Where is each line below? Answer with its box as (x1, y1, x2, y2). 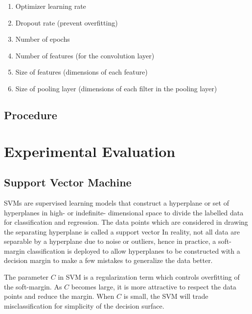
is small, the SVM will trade (123, 291, 208, 301)
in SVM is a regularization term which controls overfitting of (58, 272, 240, 282)
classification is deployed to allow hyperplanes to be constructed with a (27, 245, 240, 256)
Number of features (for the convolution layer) (15, 50, 155, 60)
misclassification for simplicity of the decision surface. (4, 300, 164, 311)
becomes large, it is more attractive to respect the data (71, 281, 236, 291)
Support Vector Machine (4, 175, 132, 190)
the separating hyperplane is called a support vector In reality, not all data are (4, 226, 240, 236)
